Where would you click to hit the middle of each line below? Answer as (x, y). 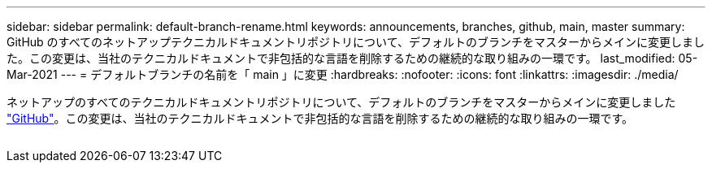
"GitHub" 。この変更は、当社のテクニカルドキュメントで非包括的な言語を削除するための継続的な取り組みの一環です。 (320, 118)
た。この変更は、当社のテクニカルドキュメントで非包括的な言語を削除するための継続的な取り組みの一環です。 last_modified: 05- (352, 58)
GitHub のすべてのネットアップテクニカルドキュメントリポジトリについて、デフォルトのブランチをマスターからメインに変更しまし (356, 42)
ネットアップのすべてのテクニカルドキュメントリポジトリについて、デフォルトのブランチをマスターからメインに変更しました (341, 102)
